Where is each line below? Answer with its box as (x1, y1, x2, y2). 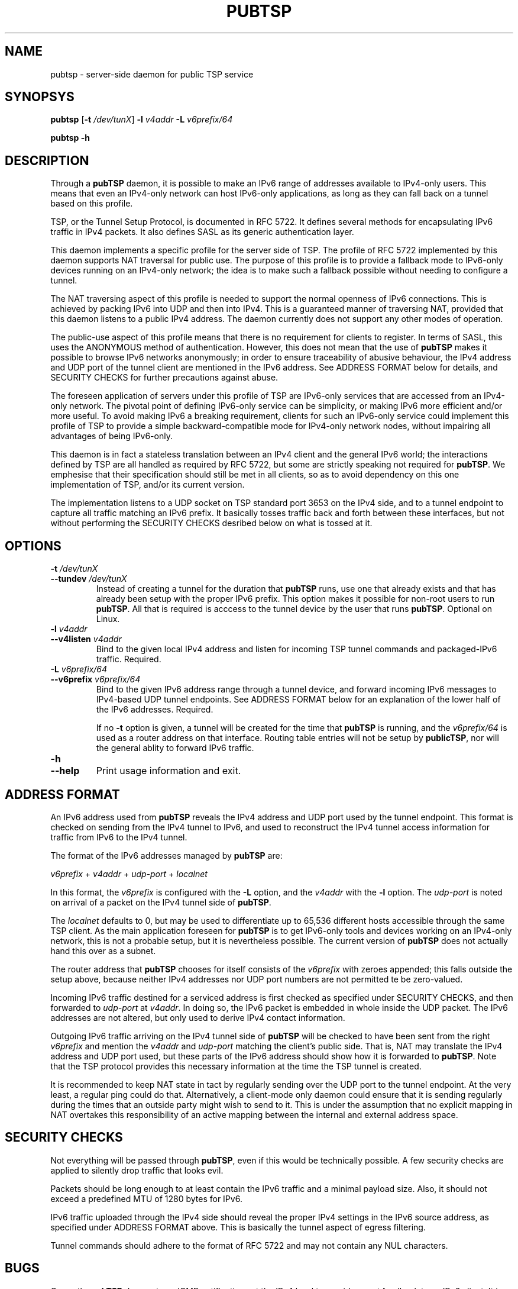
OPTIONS (5, 538, 61, 553)
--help (50, 765, 80, 777)
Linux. (96, 614, 120, 624)
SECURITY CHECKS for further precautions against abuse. (50, 372, 279, 383)
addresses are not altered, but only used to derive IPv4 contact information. (50, 1012, 345, 1023)
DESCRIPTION (5, 153, 89, 168)
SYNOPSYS (5, 89, 75, 105)
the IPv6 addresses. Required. (96, 704, 213, 715)
